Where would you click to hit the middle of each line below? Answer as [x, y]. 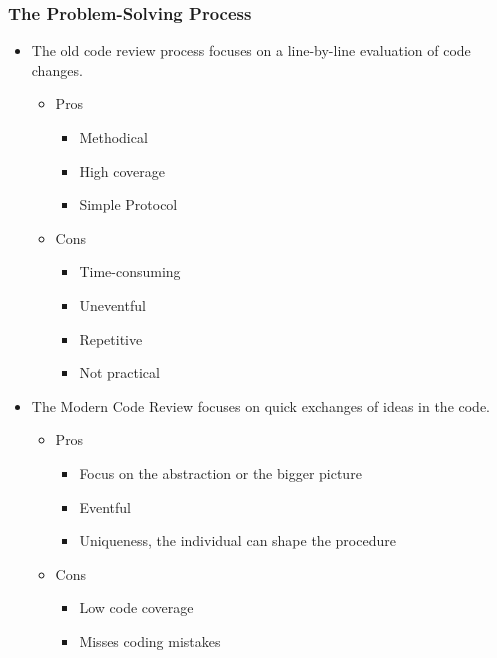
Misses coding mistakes [150, 640]
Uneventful [112, 304]
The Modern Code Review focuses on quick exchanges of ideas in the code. [261, 405]
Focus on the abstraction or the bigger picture [220, 472]
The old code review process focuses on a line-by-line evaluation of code [251, 50]
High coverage [122, 170]
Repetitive [111, 338]
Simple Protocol [128, 204]
